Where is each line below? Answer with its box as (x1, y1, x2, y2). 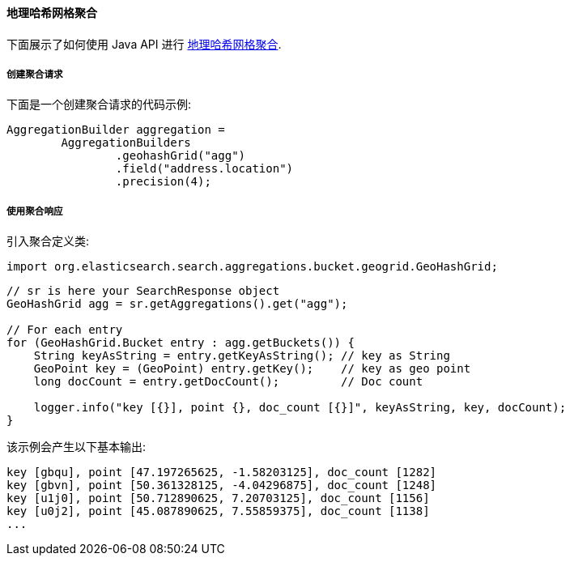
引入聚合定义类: (6, 234, 90, 249)
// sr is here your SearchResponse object (6, 284, 280, 298)
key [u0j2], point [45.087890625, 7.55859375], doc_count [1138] (6, 505, 430, 518)
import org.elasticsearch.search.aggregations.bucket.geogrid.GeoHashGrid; (6, 260, 498, 274)
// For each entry (6, 323, 123, 337)
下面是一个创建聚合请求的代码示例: (6, 97, 192, 112)
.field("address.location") (115, 162, 294, 176)
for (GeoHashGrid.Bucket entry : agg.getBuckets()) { (6, 336, 355, 350)
